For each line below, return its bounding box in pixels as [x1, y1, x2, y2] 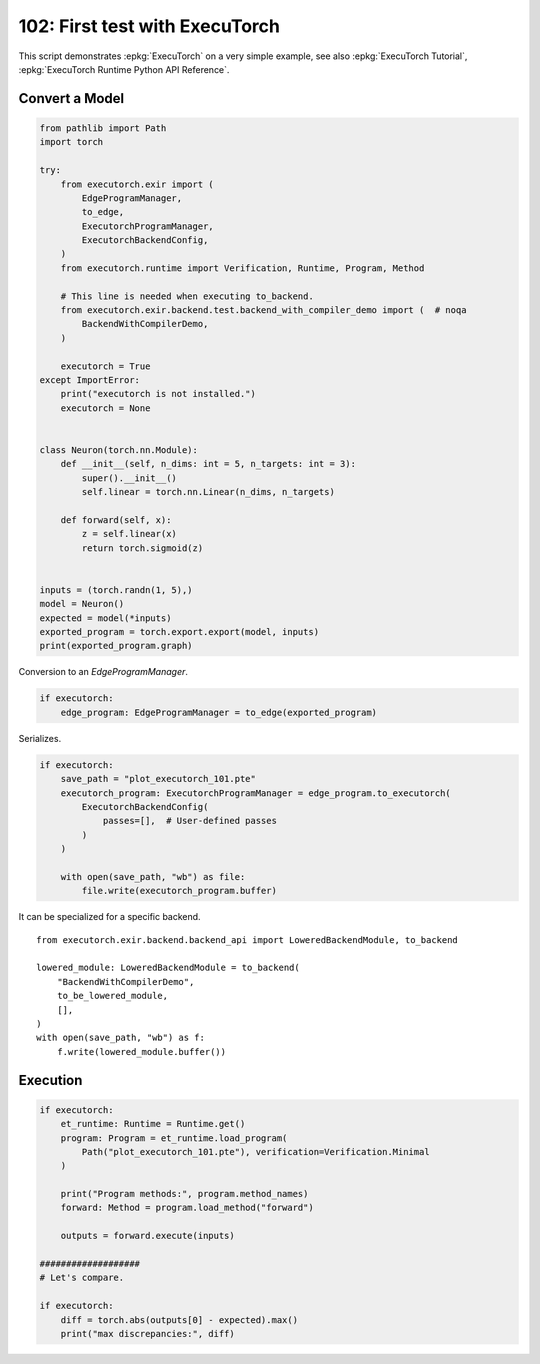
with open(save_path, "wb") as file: [60, 871, 246, 882]
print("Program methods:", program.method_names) [60, 1188, 309, 1200]
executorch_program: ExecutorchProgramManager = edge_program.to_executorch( [60, 787, 452, 799]
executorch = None [60, 402, 151, 414]
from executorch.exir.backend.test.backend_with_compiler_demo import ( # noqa [60, 305, 467, 316]
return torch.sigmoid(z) [81, 542, 204, 554]
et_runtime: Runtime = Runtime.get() [60, 1118, 246, 1130]
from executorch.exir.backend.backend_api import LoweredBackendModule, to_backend [36, 934, 459, 945]
